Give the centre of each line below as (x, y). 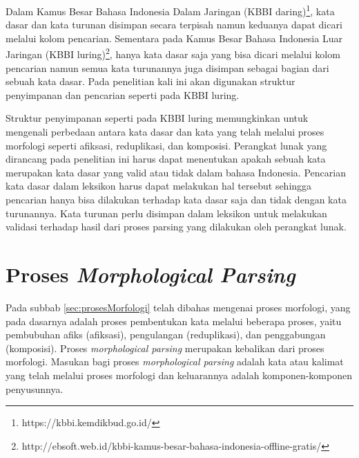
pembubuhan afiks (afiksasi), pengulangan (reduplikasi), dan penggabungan (166, 335)
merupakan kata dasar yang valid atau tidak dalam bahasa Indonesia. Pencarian (176, 172)
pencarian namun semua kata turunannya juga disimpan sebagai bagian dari (167, 67)
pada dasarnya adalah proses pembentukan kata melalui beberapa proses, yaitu (174, 321)
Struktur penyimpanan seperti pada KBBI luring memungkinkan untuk (157, 118)
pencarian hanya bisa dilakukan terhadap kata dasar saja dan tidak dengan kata (176, 200)
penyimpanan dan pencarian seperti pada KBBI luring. (123, 94)
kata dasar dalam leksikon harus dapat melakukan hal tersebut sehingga (159, 186)
